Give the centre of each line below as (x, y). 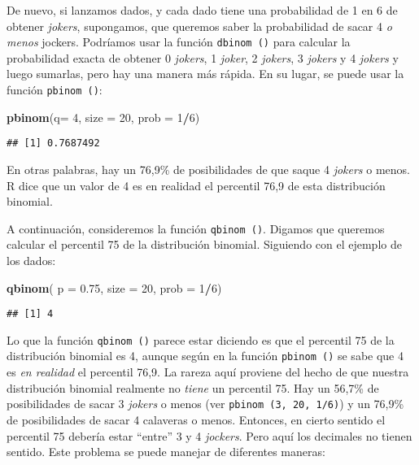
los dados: (31, 260)
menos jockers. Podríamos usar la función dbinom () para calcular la (179, 42)
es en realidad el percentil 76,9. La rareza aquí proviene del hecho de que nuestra (208, 372)
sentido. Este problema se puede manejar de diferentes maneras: (166, 452)
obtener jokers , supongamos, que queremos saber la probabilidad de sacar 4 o (199, 26)
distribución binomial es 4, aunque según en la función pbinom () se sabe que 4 (205, 356)
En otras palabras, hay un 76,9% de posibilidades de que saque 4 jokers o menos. (208, 169)
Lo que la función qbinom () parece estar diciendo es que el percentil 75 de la (201, 339)
